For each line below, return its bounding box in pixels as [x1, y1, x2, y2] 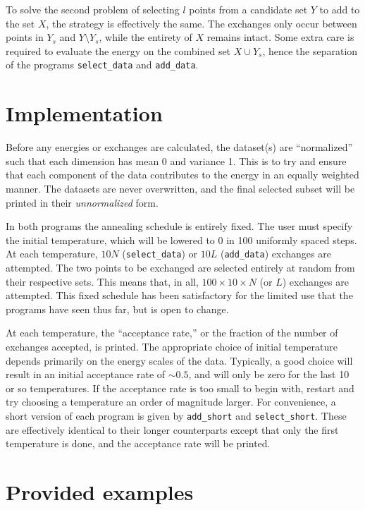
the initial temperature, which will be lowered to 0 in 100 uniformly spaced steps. [6, 232, 357, 247]
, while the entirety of [99, 30, 192, 44]
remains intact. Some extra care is [206, 30, 354, 44]
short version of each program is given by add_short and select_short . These [6, 408, 347, 423]
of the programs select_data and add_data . [6, 57, 199, 72]
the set [6, 16, 35, 30]
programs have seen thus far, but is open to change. [6, 301, 229, 316]
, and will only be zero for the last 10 [188, 367, 349, 382]
